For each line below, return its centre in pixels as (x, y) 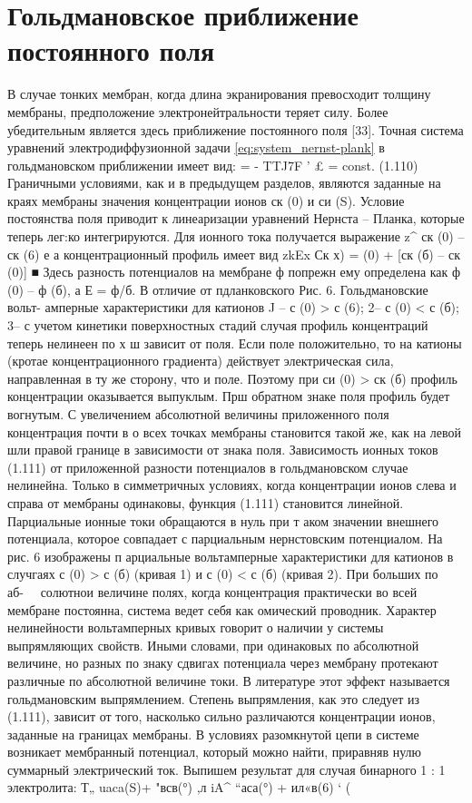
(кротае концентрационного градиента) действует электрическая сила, (201, 361)
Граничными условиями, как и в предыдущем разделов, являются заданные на (224, 183)
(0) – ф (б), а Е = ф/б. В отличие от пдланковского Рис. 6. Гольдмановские (218, 289)
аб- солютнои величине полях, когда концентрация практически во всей (212, 591)
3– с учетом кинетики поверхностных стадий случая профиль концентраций (218, 325)
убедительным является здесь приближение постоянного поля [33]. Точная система (236, 129)
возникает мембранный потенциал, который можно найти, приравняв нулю (215, 752)
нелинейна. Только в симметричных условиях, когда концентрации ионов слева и (232, 485)
